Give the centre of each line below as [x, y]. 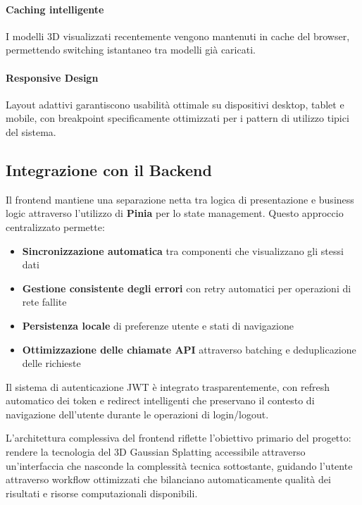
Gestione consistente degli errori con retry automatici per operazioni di [187, 288]
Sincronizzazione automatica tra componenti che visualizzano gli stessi [183, 250]
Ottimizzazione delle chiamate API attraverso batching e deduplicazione [189, 349]
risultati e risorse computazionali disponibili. [102, 493]
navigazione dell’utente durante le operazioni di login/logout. [137, 414]
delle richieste [51, 363]
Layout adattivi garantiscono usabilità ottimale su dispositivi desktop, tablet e [175, 104]
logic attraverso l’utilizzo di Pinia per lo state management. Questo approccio [175, 213]
